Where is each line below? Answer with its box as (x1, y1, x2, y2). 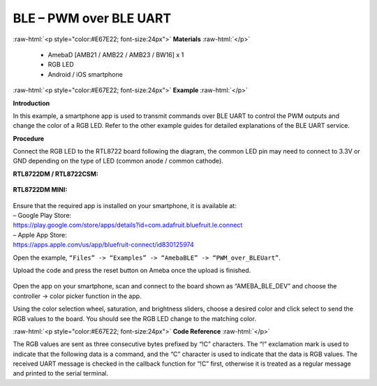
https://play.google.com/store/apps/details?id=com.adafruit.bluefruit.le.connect (13, 221, 243, 230)
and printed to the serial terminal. (13, 369, 108, 378)
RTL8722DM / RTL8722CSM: (13, 170, 99, 178)
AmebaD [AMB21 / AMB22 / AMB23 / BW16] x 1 (47, 50, 184, 59)
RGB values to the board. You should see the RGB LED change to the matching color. (13, 314, 256, 322)
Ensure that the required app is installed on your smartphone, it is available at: (13, 201, 237, 209)
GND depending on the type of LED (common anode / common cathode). (13, 157, 223, 165)
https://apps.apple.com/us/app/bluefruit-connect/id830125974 (13, 241, 195, 249)
